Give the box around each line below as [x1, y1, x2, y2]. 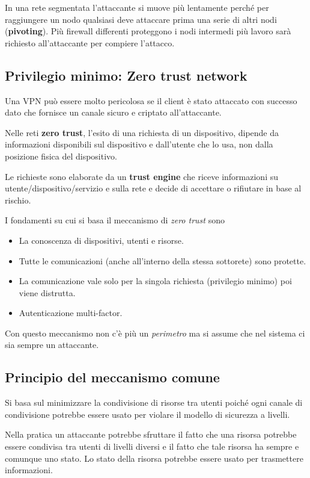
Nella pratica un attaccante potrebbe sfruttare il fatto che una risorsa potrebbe [5, 428, 297, 441]
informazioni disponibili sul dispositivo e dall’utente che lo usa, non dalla [5, 138, 273, 151]
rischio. [5, 193, 31, 206]
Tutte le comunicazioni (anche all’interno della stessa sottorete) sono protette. [19, 254, 306, 267]
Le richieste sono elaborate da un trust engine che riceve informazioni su [5, 170, 278, 182]
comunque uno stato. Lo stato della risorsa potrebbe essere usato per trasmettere [5, 452, 303, 464]
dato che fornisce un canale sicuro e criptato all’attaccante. [5, 106, 222, 119]
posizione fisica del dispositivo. [5, 149, 117, 162]
